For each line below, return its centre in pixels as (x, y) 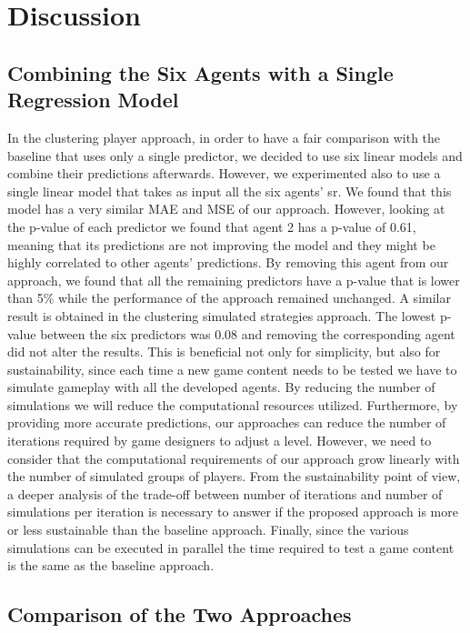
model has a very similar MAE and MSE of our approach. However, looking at (226, 209)
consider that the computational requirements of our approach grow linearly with (234, 458)
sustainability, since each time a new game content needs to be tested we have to (232, 369)
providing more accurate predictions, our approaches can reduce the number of (227, 422)
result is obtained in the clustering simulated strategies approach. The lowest (222, 315)
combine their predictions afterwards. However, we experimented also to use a (224, 173)
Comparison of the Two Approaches (180, 614)
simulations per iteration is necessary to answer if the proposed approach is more (233, 512)
